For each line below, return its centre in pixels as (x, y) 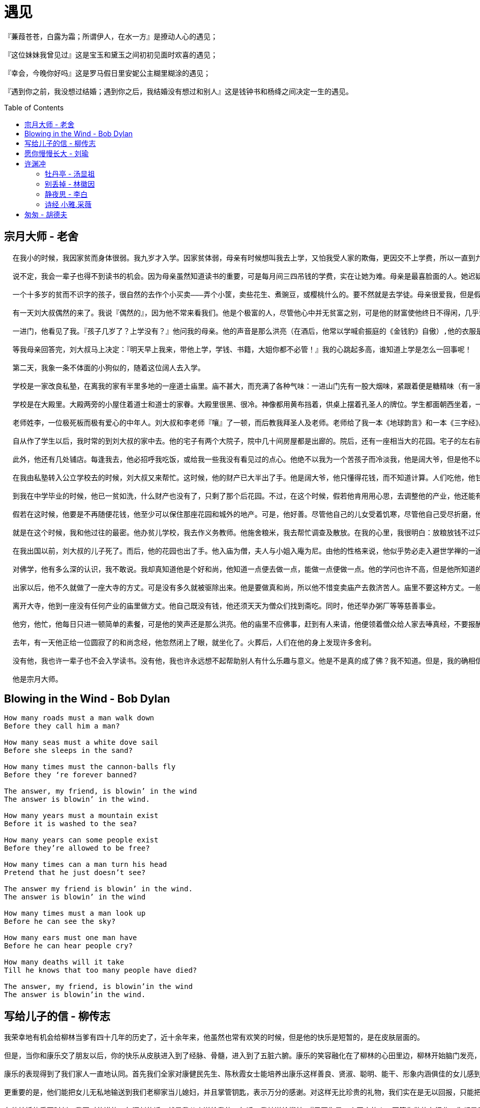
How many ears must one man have (71, 938)
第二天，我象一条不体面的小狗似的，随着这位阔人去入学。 (109, 368)
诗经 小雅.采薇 (68, 204)
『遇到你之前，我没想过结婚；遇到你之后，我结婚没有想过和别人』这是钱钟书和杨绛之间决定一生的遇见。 (178, 91)
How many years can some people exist (81, 840)
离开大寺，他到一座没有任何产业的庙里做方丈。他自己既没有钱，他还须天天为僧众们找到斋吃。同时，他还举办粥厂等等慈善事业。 (226, 606)
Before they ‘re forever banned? (71, 775)
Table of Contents (34, 107)
